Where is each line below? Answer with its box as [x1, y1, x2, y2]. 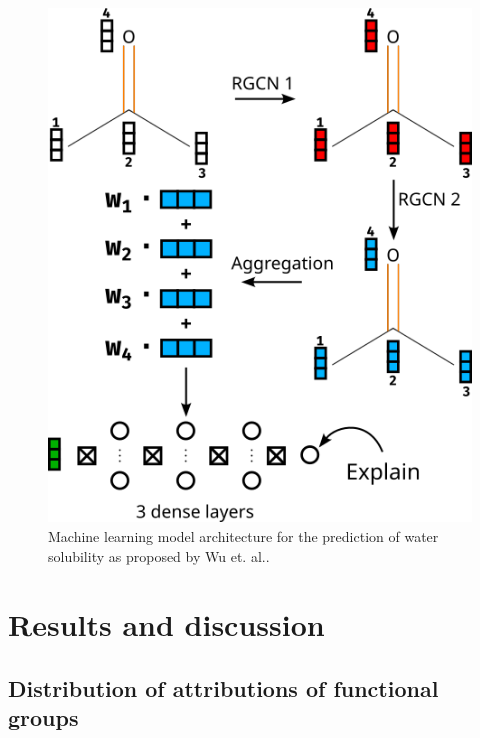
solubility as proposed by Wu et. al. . [48, 545, 270, 566]
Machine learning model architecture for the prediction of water [48, 525, 439, 546]
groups [8, 702, 79, 733]
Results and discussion [8, 604, 325, 645]
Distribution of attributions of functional [8, 672, 439, 703]
